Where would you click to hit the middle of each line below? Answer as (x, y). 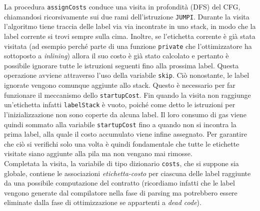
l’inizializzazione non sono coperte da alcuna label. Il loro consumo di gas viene (125, 114)
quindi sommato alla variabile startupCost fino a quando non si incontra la (120, 124)
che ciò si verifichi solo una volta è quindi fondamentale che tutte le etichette (122, 143)
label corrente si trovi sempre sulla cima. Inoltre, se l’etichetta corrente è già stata (130, 36)
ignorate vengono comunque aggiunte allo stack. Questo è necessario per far (120, 85)
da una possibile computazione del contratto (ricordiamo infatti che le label (119, 183)
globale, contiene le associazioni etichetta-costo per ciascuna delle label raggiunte (127, 173)
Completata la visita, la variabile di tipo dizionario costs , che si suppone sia (121, 163)
